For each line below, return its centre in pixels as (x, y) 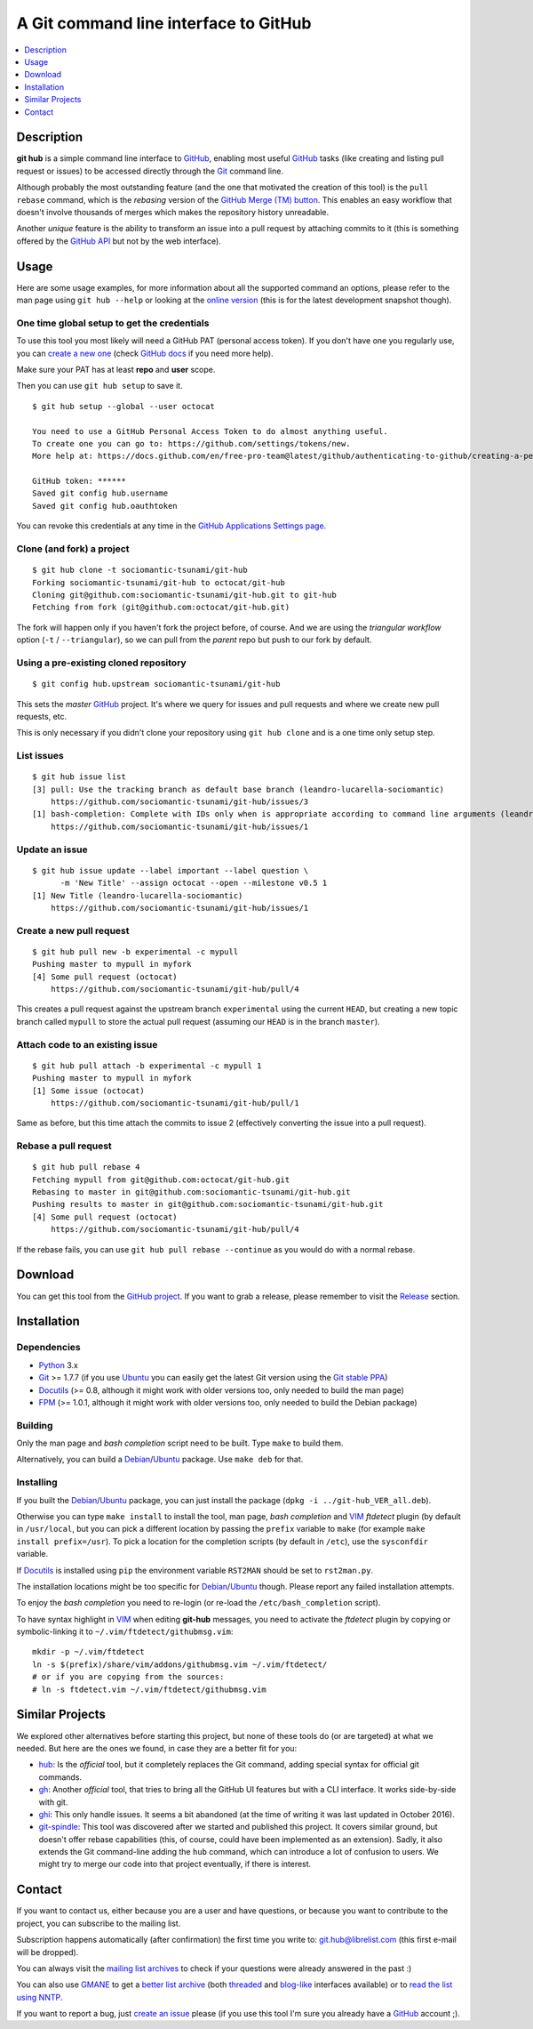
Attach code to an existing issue (87, 1044)
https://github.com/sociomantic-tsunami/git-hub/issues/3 (179, 802)
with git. (53, 1802)
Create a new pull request (73, 930)
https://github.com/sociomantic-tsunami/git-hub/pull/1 (175, 1103)
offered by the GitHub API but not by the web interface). (119, 241)
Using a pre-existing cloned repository (101, 663)
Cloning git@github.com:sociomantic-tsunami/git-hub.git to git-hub (184, 595)
